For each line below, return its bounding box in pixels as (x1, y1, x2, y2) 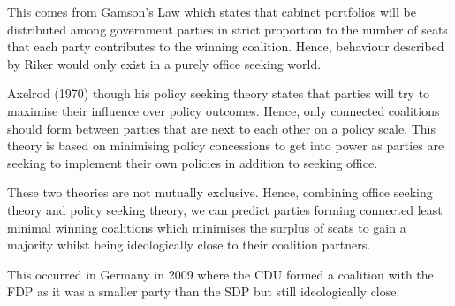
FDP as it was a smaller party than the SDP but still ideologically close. (7, 282, 400, 301)
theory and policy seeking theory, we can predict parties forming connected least (7, 200, 443, 218)
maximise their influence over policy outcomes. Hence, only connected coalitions (7, 101, 440, 119)
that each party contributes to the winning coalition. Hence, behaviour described (7, 37, 444, 56)
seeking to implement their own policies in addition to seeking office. (7, 153, 378, 172)
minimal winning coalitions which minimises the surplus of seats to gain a (7, 218, 406, 236)
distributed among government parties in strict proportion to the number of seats (7, 19, 448, 38)
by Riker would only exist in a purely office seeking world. (7, 54, 322, 73)
